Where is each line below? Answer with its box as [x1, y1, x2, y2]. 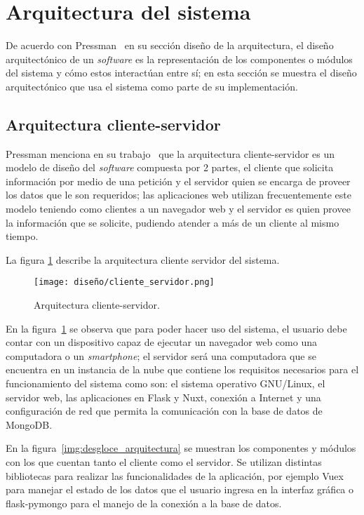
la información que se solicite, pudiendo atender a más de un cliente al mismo [6, 215, 339, 229]
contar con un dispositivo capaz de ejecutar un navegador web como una [6, 335, 317, 349]
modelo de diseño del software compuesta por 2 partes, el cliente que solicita [6, 160, 334, 175]
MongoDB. [6, 417, 53, 432]
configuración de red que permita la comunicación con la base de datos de [6, 403, 323, 418]
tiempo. [6, 229, 39, 243]
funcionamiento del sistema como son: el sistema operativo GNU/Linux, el [6, 376, 325, 391]
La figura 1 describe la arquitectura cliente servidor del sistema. [6, 252, 280, 267]
